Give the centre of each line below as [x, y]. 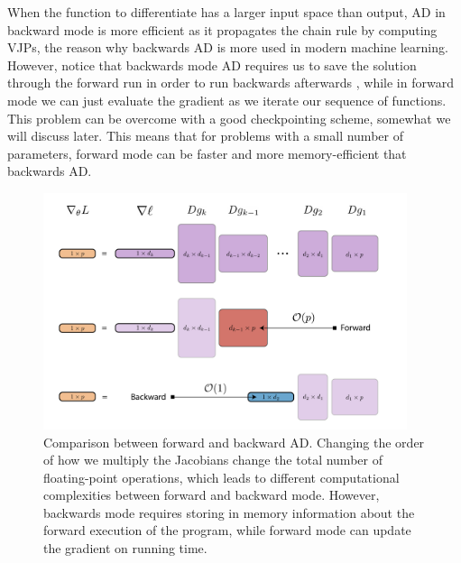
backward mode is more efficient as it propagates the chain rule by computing [222, 29]
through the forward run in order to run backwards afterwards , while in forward [230, 83]
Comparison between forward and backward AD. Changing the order [234, 442]
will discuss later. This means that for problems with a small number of [205, 136]
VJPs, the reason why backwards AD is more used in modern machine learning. [228, 47]
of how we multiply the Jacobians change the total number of [213, 460]
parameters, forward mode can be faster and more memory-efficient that [207, 153]
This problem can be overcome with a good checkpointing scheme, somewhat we [229, 118]
